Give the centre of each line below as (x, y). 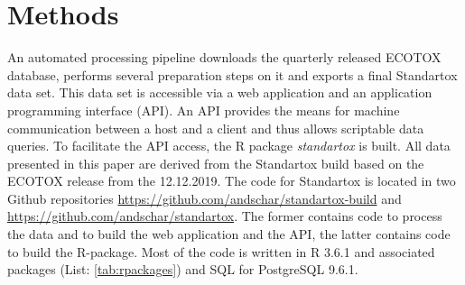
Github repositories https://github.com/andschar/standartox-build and (205, 198)
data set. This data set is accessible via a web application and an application (220, 92)
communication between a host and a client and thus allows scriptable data (216, 128)
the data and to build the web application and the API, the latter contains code (229, 234)
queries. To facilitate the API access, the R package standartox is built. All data (229, 146)
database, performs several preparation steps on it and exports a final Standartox (232, 74)
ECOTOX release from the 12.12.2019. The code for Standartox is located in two (232, 181)
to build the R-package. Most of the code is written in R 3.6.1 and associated (221, 251)
